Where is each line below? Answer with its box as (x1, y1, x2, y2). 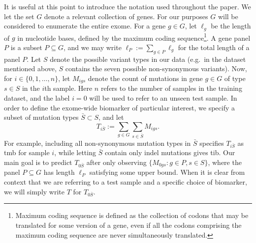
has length (43, 167, 75, 177)
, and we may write (64, 42, 122, 52)
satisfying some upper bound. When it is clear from (89, 167, 245, 177)
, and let (98, 112, 124, 122)
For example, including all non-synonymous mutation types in (4, 137, 191, 148)
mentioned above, (4, 63, 57, 74)
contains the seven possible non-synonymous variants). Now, (65, 63, 247, 74)
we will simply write (4, 186, 64, 196)
